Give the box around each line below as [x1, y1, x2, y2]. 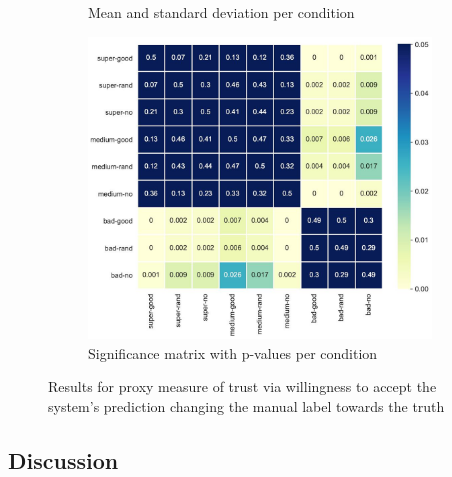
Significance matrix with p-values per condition [88, 342, 378, 363]
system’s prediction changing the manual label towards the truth [48, 395, 445, 416]
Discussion [8, 444, 119, 475]
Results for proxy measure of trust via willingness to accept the [48, 376, 437, 397]
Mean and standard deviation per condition [88, 2, 355, 22]
